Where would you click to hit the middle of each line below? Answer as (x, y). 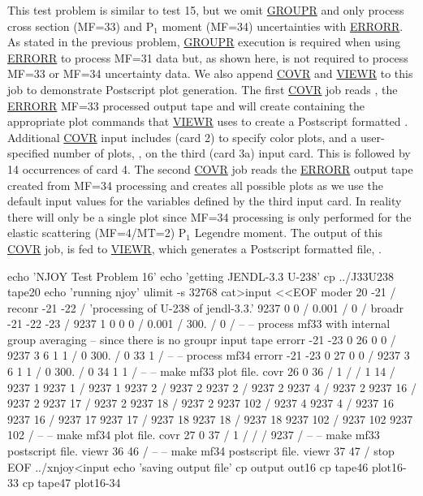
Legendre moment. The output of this (288, 233)
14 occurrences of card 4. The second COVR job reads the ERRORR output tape (210, 168)
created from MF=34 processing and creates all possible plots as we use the (195, 185)
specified (28, 153)
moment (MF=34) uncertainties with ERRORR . (283, 26)
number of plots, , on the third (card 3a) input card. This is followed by (232, 153)
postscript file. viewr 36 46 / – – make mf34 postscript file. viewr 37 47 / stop (201, 451)
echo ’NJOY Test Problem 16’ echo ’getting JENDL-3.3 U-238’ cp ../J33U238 (201, 276)
